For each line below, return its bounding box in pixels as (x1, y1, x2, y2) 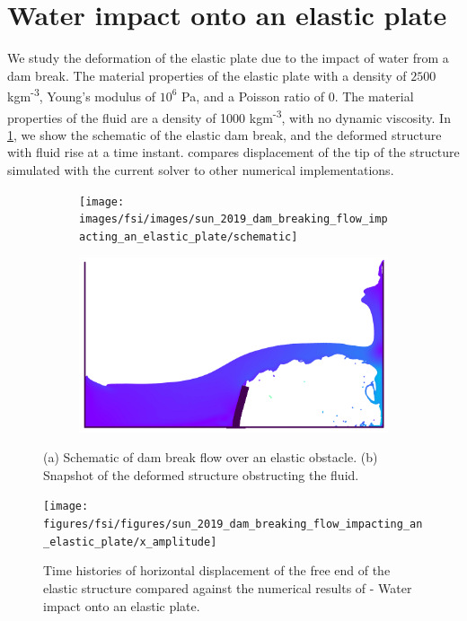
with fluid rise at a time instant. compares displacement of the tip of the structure (7, 143, 460, 162)
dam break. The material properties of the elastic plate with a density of (7, 66, 407, 84)
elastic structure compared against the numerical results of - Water (43, 578, 412, 597)
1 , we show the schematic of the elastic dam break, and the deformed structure (7, 125, 442, 144)
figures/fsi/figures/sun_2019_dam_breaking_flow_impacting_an (43, 518, 423, 531)
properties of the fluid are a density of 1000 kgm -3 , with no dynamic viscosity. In (7, 105, 451, 127)
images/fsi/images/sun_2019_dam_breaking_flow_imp (79, 213, 388, 226)
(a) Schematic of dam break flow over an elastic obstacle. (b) (43, 448, 378, 467)
